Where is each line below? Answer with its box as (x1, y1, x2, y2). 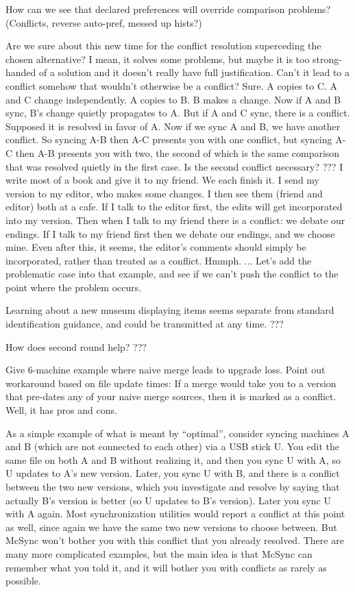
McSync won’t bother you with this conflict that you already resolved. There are (5, 533, 344, 547)
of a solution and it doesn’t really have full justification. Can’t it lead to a (39, 65, 350, 79)
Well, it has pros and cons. (5, 403, 117, 417)
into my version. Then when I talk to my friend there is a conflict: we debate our (5, 212, 345, 227)
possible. (5, 573, 41, 588)
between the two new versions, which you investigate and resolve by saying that (5, 480, 340, 493)
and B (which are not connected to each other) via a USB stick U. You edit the (5, 439, 340, 454)
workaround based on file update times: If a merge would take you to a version (5, 375, 336, 390)
